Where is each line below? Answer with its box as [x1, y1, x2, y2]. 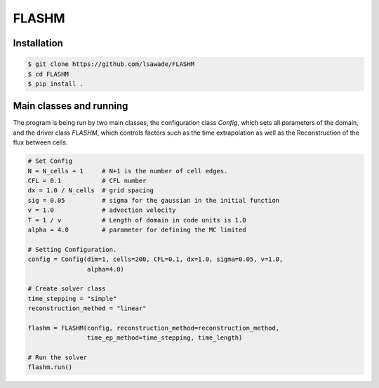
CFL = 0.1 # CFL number [27, 176, 147, 185]
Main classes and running [13, 100, 128, 112]
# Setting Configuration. [27, 246, 117, 253]
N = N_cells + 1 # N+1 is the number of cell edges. [27, 167, 228, 175]
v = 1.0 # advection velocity [27, 206, 176, 214]
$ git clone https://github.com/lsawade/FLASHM [27, 60, 194, 68]
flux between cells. [13, 138, 68, 147]
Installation [13, 37, 63, 49]
